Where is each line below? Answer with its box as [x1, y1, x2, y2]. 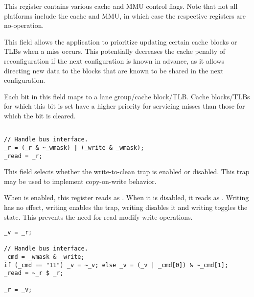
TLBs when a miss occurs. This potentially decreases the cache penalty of [4, 46, 226, 56]
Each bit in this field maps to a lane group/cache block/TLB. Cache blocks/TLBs [4, 91, 250, 101]
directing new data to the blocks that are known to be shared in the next [4, 65, 224, 75]
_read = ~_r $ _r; [4, 270, 64, 277]
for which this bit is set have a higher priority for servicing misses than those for [4, 101, 245, 111]
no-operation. [4, 20, 44, 30]
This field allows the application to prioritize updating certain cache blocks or [4, 36, 237, 46]
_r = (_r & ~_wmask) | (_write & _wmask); [4, 144, 144, 151]
